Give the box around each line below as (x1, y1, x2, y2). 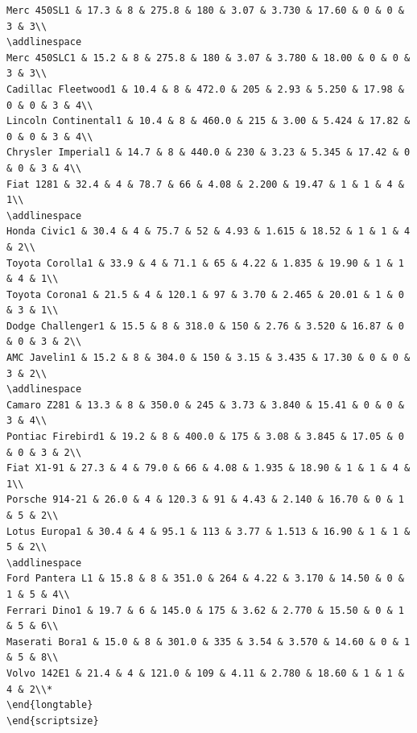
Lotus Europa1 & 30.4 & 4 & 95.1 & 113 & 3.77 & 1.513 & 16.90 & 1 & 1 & (6, 525, 411, 537)
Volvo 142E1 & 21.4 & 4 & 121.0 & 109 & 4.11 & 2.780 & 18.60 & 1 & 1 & (6, 667, 404, 679)
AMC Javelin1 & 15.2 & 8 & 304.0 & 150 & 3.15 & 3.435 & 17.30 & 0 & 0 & (6, 352, 411, 364)
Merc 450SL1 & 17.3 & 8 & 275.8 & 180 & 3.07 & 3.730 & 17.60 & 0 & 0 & (6, 5, 404, 16)
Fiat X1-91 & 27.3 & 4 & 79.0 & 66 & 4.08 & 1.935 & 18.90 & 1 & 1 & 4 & (6, 462, 411, 474)
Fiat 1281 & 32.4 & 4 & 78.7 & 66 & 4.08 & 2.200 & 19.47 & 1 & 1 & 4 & (6, 178, 404, 190)
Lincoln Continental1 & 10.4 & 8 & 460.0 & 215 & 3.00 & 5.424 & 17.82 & (6, 115, 411, 127)
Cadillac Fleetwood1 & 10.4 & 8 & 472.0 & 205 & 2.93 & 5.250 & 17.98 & (6, 83, 404, 95)
